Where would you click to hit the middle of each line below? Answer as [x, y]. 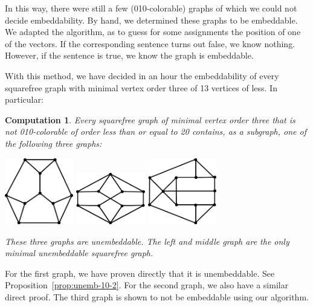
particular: [24, 99]
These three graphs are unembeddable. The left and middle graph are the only [147, 241]
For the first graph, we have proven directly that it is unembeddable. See [140, 273]
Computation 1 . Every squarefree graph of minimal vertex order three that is [150, 119]
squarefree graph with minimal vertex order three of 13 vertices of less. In [141, 87]
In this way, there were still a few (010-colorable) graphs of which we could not [151, 8]
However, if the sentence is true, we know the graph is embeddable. [129, 55]
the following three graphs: [53, 143]
